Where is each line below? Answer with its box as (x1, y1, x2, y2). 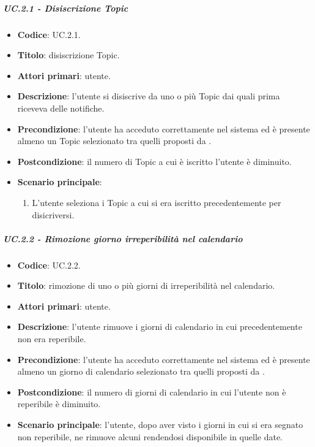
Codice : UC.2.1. (17, 28, 81, 40)
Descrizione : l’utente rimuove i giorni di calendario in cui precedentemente (17, 320, 302, 333)
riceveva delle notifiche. (17, 101, 105, 114)
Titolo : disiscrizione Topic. (17, 48, 120, 61)
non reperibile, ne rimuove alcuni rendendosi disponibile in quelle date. (17, 430, 283, 443)
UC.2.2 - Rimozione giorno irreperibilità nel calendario (3, 232, 243, 245)
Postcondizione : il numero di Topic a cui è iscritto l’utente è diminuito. (17, 155, 292, 167)
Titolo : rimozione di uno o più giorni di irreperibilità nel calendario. (17, 279, 275, 292)
